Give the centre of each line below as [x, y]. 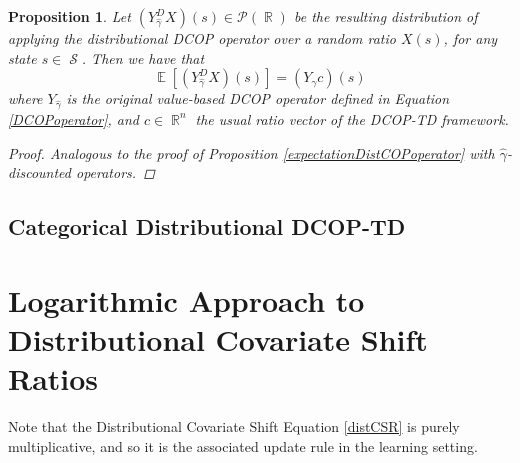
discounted [39, 172]
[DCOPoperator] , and [74, 118]
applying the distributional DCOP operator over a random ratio [202, 38]
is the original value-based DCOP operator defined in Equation [258, 98]
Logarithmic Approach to [186, 299]
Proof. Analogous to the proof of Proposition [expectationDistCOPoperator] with [251, 152]
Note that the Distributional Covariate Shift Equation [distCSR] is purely [234, 426]
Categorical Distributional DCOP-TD [207, 226]
